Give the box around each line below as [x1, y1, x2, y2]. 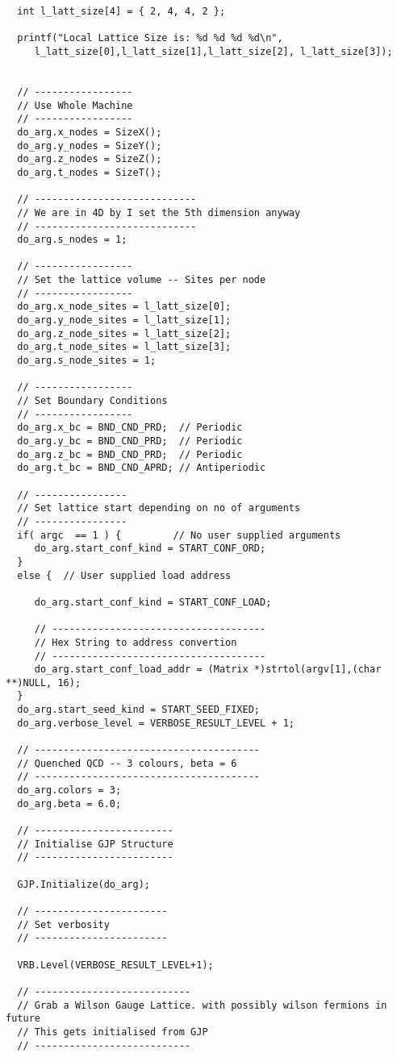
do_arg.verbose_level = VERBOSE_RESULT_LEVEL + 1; [17, 717, 295, 729]
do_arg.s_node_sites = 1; [17, 355, 157, 367]
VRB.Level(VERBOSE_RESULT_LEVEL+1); [17, 959, 214, 971]
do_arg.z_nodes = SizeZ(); [17, 153, 162, 165]
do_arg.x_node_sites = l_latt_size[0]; [17, 301, 232, 313]
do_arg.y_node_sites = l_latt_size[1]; [17, 314, 232, 327]
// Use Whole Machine [17, 99, 133, 111]
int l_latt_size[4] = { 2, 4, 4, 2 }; [17, 6, 226, 17]
